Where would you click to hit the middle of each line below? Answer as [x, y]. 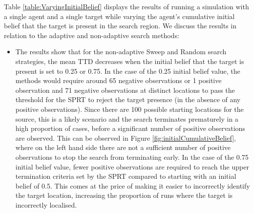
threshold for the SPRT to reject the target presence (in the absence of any [128, 99]
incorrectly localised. [46, 204]
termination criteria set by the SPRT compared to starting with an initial [126, 176]
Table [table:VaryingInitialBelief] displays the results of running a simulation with [127, 6]
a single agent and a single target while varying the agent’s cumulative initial [119, 16]
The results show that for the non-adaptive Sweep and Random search [121, 52]
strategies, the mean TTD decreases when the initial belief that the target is [130, 61]
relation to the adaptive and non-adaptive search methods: [92, 35]
